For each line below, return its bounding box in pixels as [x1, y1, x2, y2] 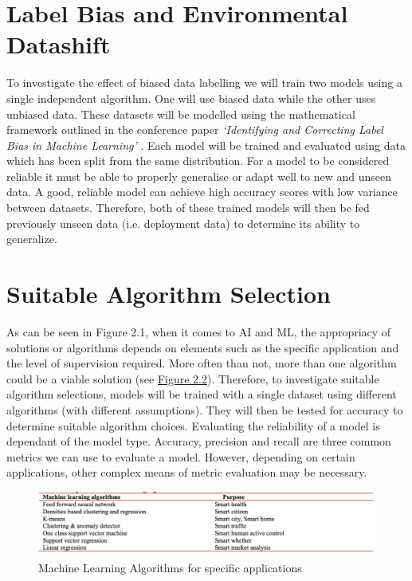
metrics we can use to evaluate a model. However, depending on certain [6, 448, 355, 465]
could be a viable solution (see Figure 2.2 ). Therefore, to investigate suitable [6, 370, 379, 387]
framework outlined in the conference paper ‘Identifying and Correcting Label [6, 121, 383, 138]
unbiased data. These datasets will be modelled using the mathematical [6, 105, 355, 122]
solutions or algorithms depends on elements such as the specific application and [6, 339, 399, 355]
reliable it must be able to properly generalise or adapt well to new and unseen [6, 167, 392, 184]
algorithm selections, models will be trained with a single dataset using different [6, 386, 397, 402]
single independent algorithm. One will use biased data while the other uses [6, 89, 376, 106]
